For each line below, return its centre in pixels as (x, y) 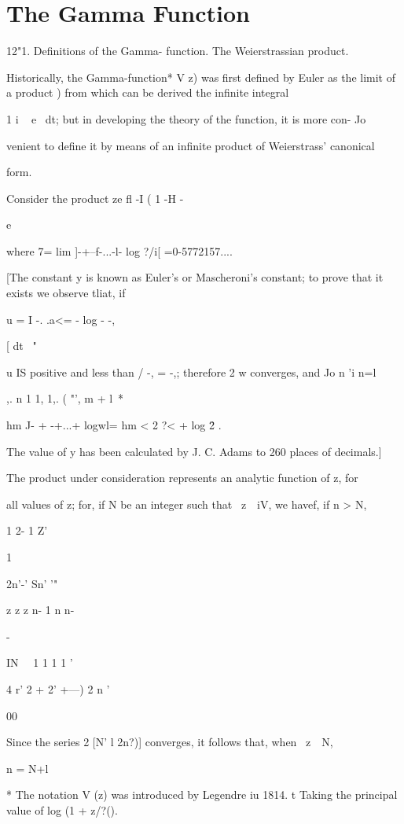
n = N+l (28, 768)
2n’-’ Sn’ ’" (32, 583)
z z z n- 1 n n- (40, 610)
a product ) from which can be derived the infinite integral (148, 92)
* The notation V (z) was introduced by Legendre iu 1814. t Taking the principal (202, 795)
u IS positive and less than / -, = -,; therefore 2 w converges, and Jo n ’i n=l (191, 372)
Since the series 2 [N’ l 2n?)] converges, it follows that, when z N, (170, 742)
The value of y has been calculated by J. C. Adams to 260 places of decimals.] (194, 451)
